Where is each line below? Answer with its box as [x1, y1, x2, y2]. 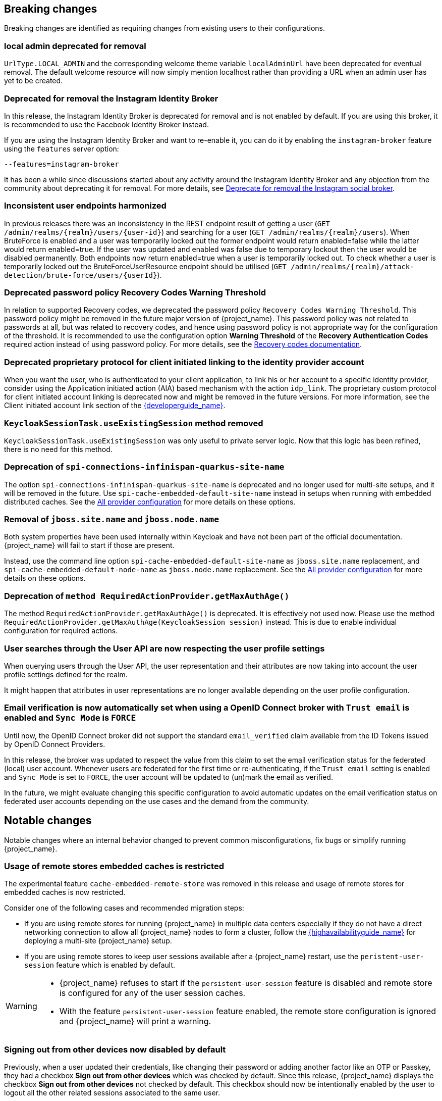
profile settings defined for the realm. [4, 670, 128, 679]
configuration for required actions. [4, 626, 118, 635]
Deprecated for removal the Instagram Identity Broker [4, 93, 218, 104]
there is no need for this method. [4, 444, 113, 454]
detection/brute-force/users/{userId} [4, 271, 157, 279]
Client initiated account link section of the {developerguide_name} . [4, 401, 226, 410]
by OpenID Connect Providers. [4, 739, 105, 748]
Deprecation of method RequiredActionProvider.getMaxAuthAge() [4, 590, 290, 601]
